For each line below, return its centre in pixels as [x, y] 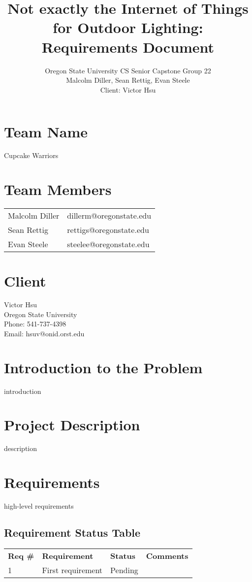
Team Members [58, 189]
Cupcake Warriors [31, 155]
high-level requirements [39, 506]
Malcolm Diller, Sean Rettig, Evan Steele [128, 80]
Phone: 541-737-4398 [35, 324]
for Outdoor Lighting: [128, 27]
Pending [124, 570]
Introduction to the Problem [103, 367]
